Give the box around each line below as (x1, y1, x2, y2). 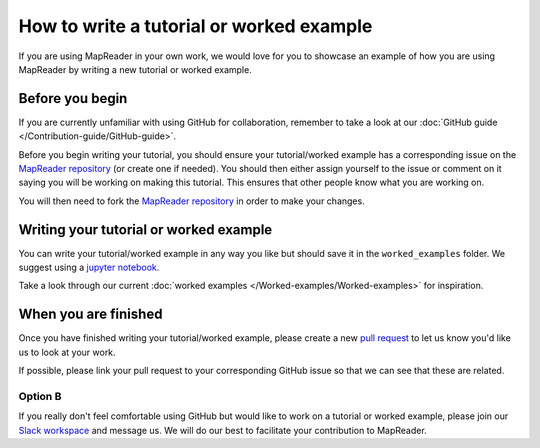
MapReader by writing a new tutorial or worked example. (18, 63, 252, 75)
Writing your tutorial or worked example (18, 221, 273, 238)
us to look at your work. (18, 346, 116, 358)
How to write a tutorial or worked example (18, 15, 373, 37)
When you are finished (18, 306, 163, 323)
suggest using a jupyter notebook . (18, 261, 160, 274)
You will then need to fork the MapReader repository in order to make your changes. (18, 195, 365, 207)
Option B (18, 389, 62, 403)
